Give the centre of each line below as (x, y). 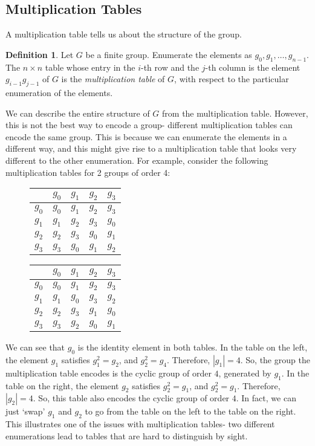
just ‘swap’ (25, 411)
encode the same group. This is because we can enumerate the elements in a (146, 136)
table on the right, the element (62, 385)
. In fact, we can (266, 398)
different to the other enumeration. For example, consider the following (137, 160)
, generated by (245, 373)
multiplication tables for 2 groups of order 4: (88, 172)
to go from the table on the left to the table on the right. (190, 411)
